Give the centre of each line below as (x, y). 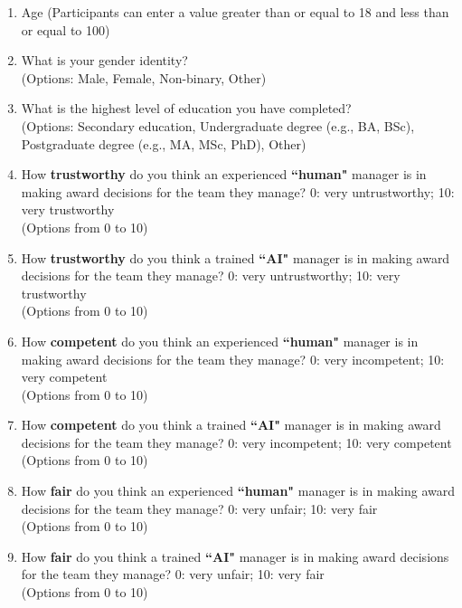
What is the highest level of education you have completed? (186, 108)
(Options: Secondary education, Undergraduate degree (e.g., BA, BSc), (218, 125)
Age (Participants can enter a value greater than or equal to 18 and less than (235, 12)
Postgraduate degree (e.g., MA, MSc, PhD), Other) (164, 143)
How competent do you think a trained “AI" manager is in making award (231, 425)
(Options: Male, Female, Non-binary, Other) (144, 77)
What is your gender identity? (104, 60)
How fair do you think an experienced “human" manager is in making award (238, 491)
